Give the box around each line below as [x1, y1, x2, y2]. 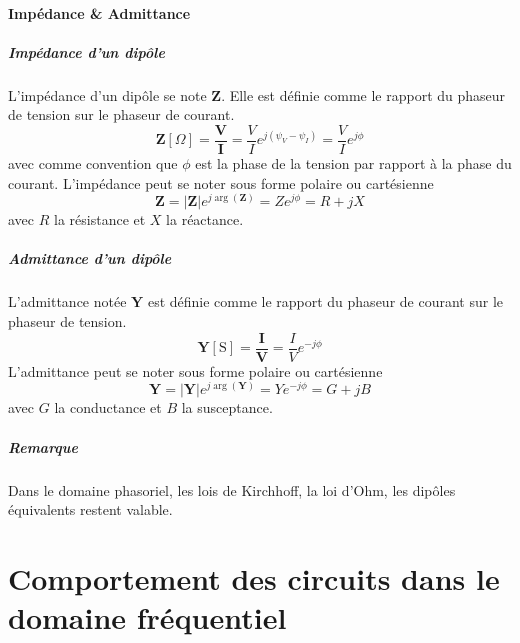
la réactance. [166, 209, 244, 230]
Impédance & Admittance [8, 2, 191, 23]
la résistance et [54, 209, 146, 230]
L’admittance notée [8, 291, 127, 312]
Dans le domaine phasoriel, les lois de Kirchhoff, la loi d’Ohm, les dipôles [8, 479, 456, 500]
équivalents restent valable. [8, 499, 173, 520]
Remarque [8, 436, 78, 457]
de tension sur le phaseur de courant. [8, 104, 235, 125]
